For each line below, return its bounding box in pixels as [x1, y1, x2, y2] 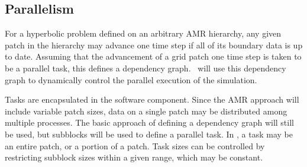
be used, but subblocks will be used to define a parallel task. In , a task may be [5, 127, 293, 140]
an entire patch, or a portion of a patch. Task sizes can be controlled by [5, 139, 265, 152]
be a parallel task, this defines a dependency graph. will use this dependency [5, 61, 286, 74]
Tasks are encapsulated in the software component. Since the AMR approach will [5, 93, 299, 106]
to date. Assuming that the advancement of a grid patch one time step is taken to [5, 50, 302, 63]
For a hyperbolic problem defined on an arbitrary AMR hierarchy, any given [5, 27, 282, 40]
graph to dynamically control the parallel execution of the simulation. [5, 73, 257, 86]
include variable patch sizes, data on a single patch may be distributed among [5, 104, 287, 117]
